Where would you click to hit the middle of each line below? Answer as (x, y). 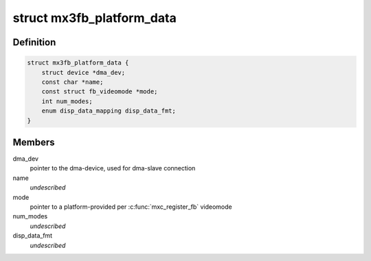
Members (34, 142)
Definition (34, 42)
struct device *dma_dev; (83, 72)
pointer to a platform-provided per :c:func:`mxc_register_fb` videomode (131, 207)
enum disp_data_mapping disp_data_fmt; (109, 111)
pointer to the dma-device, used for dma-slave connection (113, 168)
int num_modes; (67, 101)
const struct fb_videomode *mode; (100, 92)
